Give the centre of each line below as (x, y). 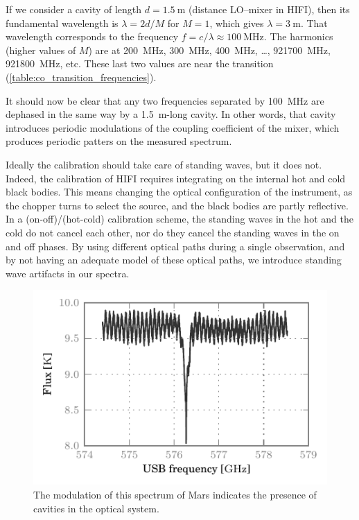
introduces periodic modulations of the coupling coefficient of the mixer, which (173, 127)
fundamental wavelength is (62, 23)
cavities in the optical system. (96, 508)
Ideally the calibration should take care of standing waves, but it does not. (164, 164)
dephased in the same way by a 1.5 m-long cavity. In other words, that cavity (171, 114)
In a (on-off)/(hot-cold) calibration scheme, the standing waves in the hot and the (179, 219)
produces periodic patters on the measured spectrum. (119, 141)
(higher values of (41, 50)
